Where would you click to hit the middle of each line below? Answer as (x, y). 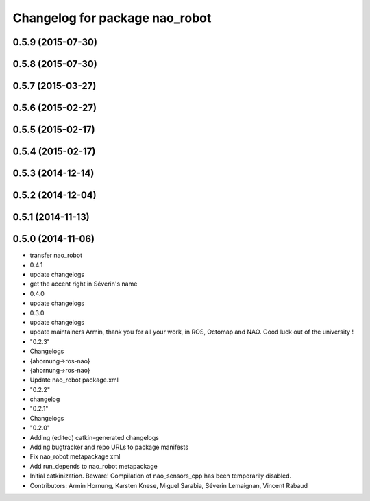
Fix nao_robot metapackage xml (75, 456)
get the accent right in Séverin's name (84, 284)
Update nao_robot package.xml (74, 380)
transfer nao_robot (56, 255)
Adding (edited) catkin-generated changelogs (94, 437)
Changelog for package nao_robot (112, 18)
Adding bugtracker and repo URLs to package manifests (109, 447)
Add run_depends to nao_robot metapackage (94, 466)
